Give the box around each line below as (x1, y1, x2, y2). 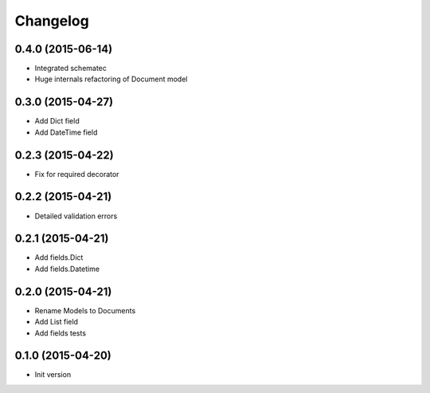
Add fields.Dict (34, 253, 84, 262)
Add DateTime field (34, 128, 98, 137)
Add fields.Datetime (34, 264, 100, 273)
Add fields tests (34, 328, 87, 338)
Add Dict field (34, 116, 80, 126)
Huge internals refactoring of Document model (34, 74, 188, 84)
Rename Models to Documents (34, 305, 136, 315)
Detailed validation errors (34, 211, 118, 221)
